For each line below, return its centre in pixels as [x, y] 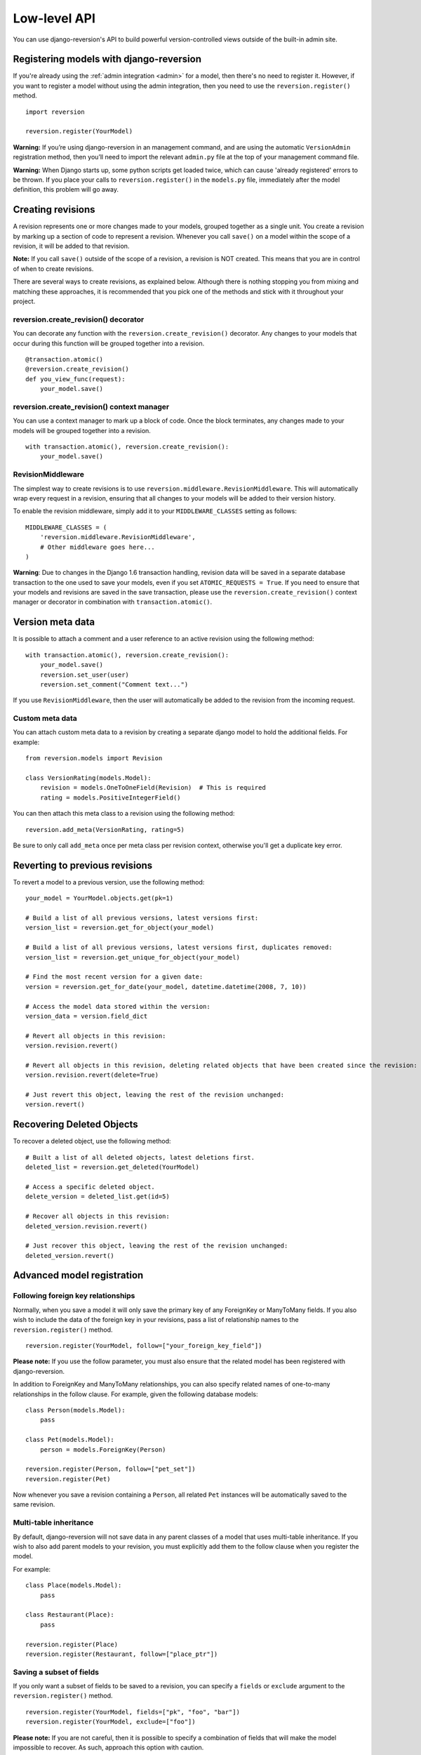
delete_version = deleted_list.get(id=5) [98, 1197]
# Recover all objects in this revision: [98, 1217]
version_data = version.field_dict [87, 1016]
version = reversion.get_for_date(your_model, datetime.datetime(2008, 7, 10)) [166, 987]
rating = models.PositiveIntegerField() [111, 797]
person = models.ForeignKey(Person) [103, 1449]
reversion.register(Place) [72, 1644]
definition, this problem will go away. [66, 190]
